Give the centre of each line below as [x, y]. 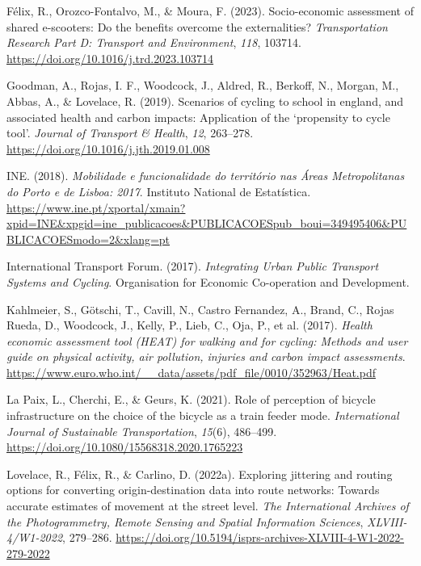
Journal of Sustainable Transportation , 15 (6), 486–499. [142, 431]
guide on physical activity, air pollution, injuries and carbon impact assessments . [206, 356]
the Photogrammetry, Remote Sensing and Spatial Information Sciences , [185, 521]
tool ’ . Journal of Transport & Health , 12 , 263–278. [130, 133]
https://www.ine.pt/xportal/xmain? [96, 207]
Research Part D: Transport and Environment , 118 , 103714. [154, 42]
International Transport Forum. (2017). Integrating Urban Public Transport [193, 266]
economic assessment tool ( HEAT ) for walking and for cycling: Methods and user [207, 340]
